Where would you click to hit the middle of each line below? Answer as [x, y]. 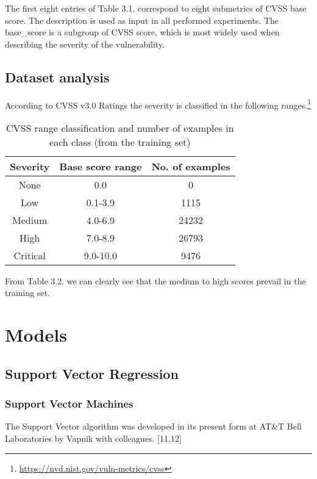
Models [36, 335]
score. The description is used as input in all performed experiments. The [142, 20]
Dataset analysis [57, 77]
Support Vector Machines [69, 404]
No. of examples [191, 166]
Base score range [101, 166]
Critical [30, 255]
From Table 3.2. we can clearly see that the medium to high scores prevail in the [155, 280]
